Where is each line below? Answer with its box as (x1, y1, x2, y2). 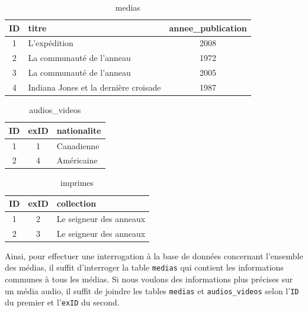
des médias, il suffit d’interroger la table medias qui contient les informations (5, 261, 284, 274)
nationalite (56, 124, 101, 136)
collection (56, 197, 97, 210)
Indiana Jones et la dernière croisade (28, 81, 161, 93)
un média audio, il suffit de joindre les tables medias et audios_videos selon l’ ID (5, 284, 299, 297)
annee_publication (169, 21, 247, 34)
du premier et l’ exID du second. (5, 296, 120, 308)
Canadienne (56, 139, 100, 152)
